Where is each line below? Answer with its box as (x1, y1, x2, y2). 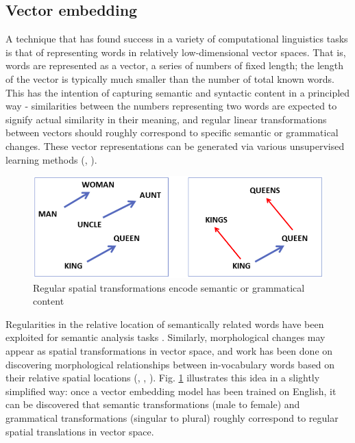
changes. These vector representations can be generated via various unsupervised (5, 138, 345, 153)
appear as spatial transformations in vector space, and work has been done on (5, 343, 333, 357)
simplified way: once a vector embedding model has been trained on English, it (5, 383, 336, 398)
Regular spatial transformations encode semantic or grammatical (33, 280, 305, 294)
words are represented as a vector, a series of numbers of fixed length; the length (5, 58, 344, 73)
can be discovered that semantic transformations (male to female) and (5, 397, 300, 412)
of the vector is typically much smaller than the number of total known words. (5, 71, 334, 86)
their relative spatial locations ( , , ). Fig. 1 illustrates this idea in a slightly (5, 370, 320, 385)
